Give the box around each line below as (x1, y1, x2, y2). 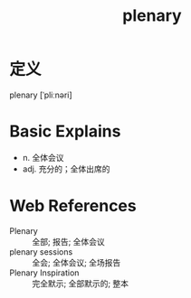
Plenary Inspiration (9, 267, 80, 278)
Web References (9, 196, 138, 217)
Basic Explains (9, 121, 121, 142)
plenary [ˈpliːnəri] (9, 89, 72, 100)
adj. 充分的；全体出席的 (22, 163, 110, 174)
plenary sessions (9, 246, 73, 257)
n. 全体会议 (22, 152, 65, 163)
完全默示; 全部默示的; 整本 (32, 277, 129, 289)
